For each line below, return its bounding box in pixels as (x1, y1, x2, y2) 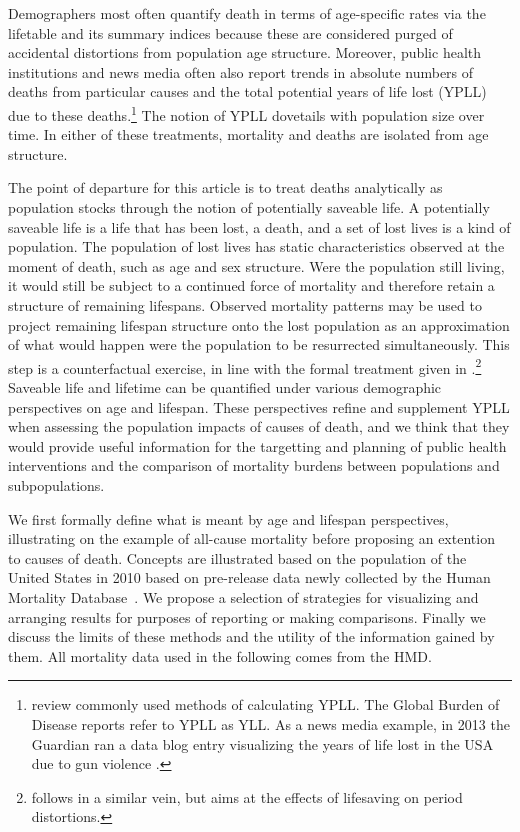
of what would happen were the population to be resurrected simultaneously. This (8, 334, 510, 355)
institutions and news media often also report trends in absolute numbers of (8, 61, 474, 82)
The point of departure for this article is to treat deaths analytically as (8, 177, 443, 198)
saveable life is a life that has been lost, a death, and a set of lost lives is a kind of (8, 216, 511, 237)
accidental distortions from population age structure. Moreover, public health (8, 42, 482, 63)
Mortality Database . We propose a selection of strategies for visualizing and (8, 586, 479, 607)
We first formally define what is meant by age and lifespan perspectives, (8, 508, 449, 529)
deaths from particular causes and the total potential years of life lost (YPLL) (8, 81, 487, 102)
